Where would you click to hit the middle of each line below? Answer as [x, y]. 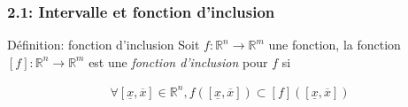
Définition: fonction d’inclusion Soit [104, 45]
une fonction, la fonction [335, 45]
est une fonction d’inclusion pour [178, 61]
